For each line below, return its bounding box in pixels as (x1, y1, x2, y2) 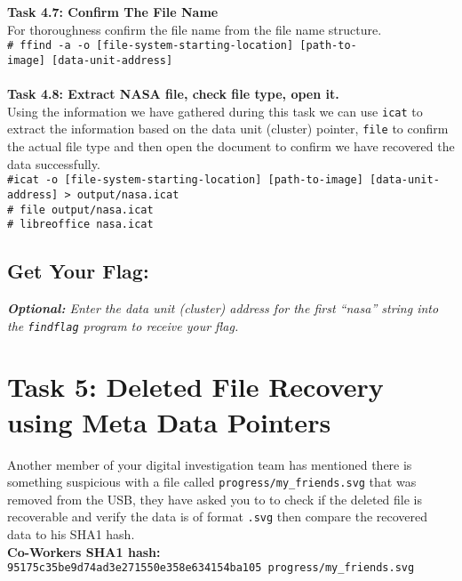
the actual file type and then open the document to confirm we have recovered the (7, 137, 455, 155)
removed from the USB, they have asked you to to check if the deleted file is (7, 489, 423, 508)
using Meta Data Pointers (7, 403, 331, 440)
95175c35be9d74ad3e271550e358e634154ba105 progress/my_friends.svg (7, 561, 415, 575)
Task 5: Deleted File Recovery (7, 368, 384, 405)
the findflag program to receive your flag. (7, 316, 239, 335)
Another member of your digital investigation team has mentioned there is (7, 455, 412, 473)
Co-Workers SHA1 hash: (7, 542, 161, 561)
